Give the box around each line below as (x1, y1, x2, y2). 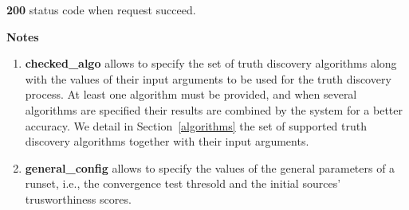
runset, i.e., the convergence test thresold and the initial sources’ (25, 175, 341, 192)
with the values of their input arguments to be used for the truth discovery (25, 70, 391, 87)
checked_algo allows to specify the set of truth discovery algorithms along (25, 55, 397, 72)
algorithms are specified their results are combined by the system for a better (25, 101, 403, 118)
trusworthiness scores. (25, 190, 132, 207)
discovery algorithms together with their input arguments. (25, 133, 309, 150)
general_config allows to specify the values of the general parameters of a (25, 159, 395, 176)
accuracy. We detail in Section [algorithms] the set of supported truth (25, 117, 368, 134)
